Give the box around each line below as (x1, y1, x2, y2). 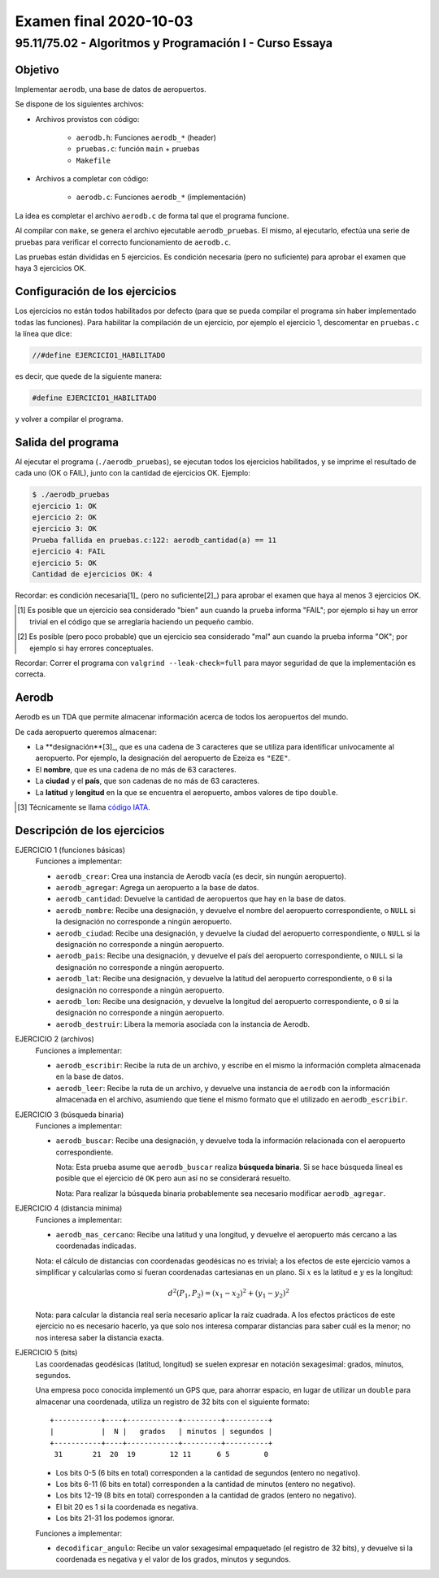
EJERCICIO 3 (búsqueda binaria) (15, 1110, 124, 1119)
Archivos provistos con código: (35, 114, 140, 124)
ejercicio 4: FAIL (32, 547, 106, 556)
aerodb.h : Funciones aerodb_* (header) (76, 133, 217, 142)
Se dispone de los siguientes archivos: (15, 99, 144, 109)
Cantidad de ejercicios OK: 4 (32, 570, 153, 579)
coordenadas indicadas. (55, 1241, 137, 1251)
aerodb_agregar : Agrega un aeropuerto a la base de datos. (55, 883, 259, 893)
